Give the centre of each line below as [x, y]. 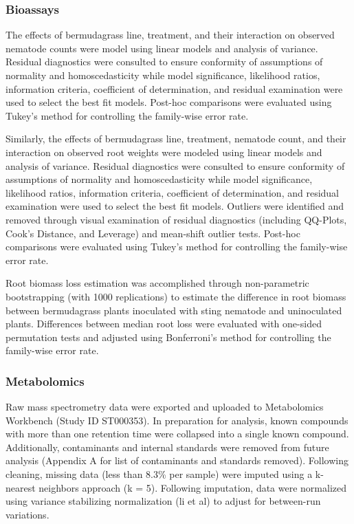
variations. [27, 514]
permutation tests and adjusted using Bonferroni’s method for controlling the [168, 337]
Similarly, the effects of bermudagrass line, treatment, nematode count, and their [176, 139]
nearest [21, 487]
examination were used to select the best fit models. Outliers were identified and [175, 206]
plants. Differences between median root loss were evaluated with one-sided [164, 324]
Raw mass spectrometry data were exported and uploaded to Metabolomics [165, 407]
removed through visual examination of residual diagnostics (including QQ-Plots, [176, 219]
